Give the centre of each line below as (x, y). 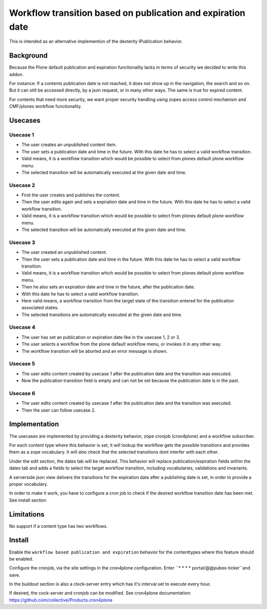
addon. (16, 74)
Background (28, 56)
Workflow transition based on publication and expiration (127, 13)
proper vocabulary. (28, 484)
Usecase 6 (22, 393)
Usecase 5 (22, 364)
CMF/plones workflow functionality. (45, 106)
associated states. (40, 308)
